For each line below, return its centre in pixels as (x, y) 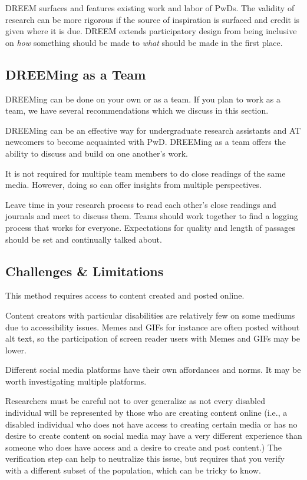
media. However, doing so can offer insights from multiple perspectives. (133, 185)
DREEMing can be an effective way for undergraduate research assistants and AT (153, 130)
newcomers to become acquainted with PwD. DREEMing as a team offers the (146, 142)
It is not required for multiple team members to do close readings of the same (146, 173)
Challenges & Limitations (85, 271)
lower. (16, 350)
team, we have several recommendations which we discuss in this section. (137, 110)
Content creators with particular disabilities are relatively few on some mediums (150, 315)
